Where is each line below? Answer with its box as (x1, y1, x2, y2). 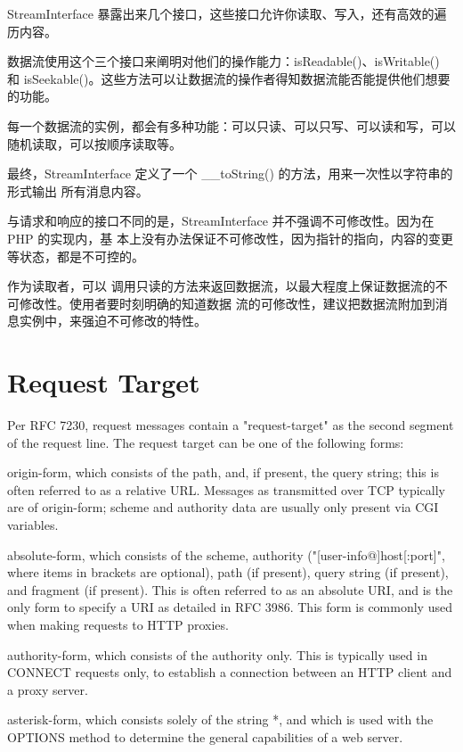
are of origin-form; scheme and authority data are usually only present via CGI (7, 498, 439, 516)
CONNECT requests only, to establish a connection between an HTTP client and (7, 663, 452, 682)
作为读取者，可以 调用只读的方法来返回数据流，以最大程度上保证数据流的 (7, 277, 435, 295)
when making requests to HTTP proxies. (7, 615, 229, 633)
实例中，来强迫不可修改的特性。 (19, 311, 207, 330)
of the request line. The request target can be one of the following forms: (7, 433, 404, 451)
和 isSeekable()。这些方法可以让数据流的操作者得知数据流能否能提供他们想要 (7, 69, 451, 87)
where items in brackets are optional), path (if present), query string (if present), (7, 563, 449, 582)
